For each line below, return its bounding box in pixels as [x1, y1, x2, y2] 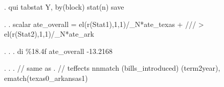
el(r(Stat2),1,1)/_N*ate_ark [4, 28, 94, 39]
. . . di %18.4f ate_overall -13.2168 [4, 45, 113, 56]
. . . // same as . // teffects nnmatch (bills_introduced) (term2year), [4, 63, 220, 73]
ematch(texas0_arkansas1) [4, 72, 88, 83]
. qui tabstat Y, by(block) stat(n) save [4, 2, 124, 12]
